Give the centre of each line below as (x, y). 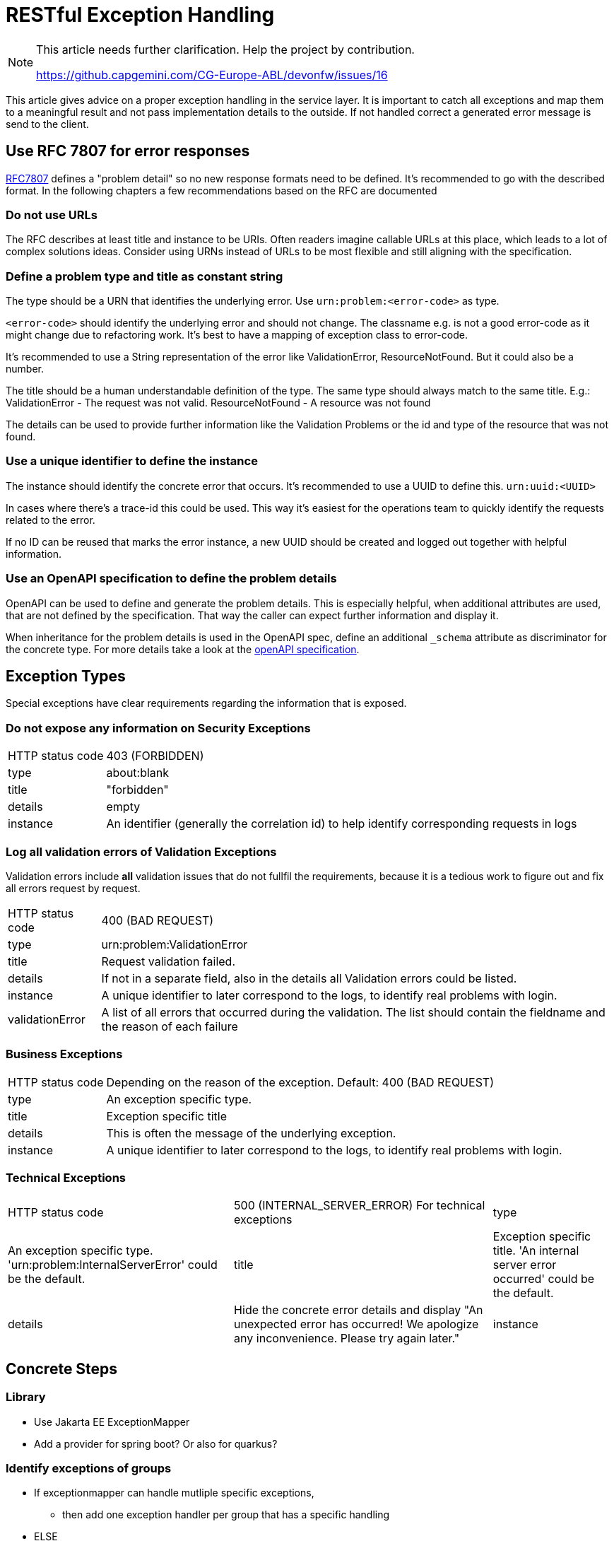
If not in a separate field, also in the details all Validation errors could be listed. (309, 978)
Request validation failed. (168, 961)
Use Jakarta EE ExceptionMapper (112, 1422)
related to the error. (51, 520)
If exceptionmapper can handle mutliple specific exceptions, (174, 1493)
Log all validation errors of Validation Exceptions (141, 851)
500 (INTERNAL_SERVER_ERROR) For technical (360, 1206)
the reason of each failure (170, 1026)
